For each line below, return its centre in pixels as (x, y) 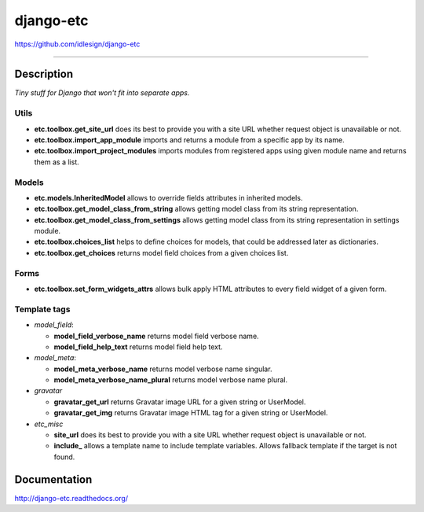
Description (44, 74)
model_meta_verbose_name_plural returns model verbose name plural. (171, 380)
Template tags (42, 309)
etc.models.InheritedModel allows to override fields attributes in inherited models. (168, 197)
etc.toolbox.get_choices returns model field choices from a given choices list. (161, 252)
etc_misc (49, 424)
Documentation (53, 479)
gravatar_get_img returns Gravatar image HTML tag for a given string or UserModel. (191, 413)
